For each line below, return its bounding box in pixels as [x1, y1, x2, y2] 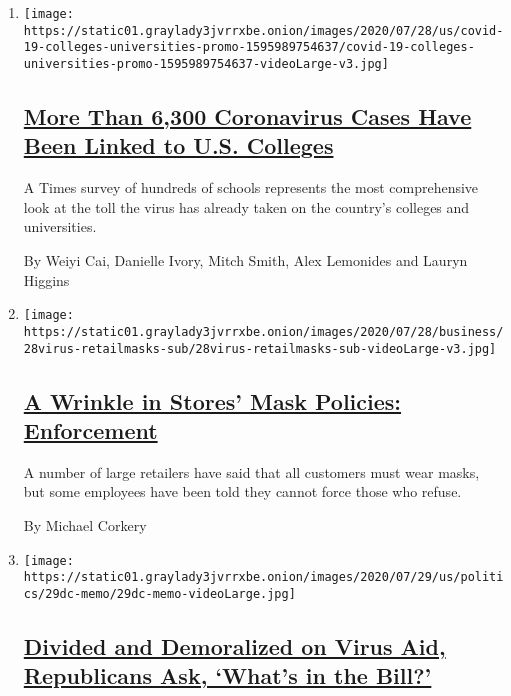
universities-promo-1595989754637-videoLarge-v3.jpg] [23, 56, 389, 71]
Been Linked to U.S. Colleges [23, 130, 334, 161]
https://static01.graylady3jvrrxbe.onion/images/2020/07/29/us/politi [23, 570, 504, 585]
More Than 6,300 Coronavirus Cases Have [23, 101, 472, 132]
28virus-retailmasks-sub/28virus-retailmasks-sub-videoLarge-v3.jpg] [23, 341, 497, 356]
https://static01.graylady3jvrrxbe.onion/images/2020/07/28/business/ [23, 324, 504, 339]
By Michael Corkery [23, 514, 147, 535]
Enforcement [23, 414, 158, 445]
